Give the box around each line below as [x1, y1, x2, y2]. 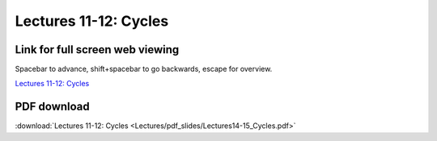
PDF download [15, 100, 91, 114]
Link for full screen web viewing [15, 43, 180, 56]
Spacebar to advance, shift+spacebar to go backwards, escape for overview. [15, 64, 273, 74]
